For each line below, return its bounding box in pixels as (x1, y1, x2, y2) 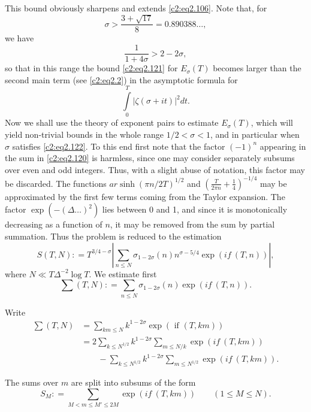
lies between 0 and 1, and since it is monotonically (102, 203, 288, 216)
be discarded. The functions (5, 177, 107, 189)
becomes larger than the (213, 62, 301, 74)
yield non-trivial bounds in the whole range (5, 128, 164, 140)
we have (5, 32, 34, 44)
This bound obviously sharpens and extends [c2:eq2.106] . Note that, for (5, 2, 267, 14)
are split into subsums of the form (71, 376, 196, 389)
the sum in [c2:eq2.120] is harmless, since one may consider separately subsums (5, 152, 295, 164)
